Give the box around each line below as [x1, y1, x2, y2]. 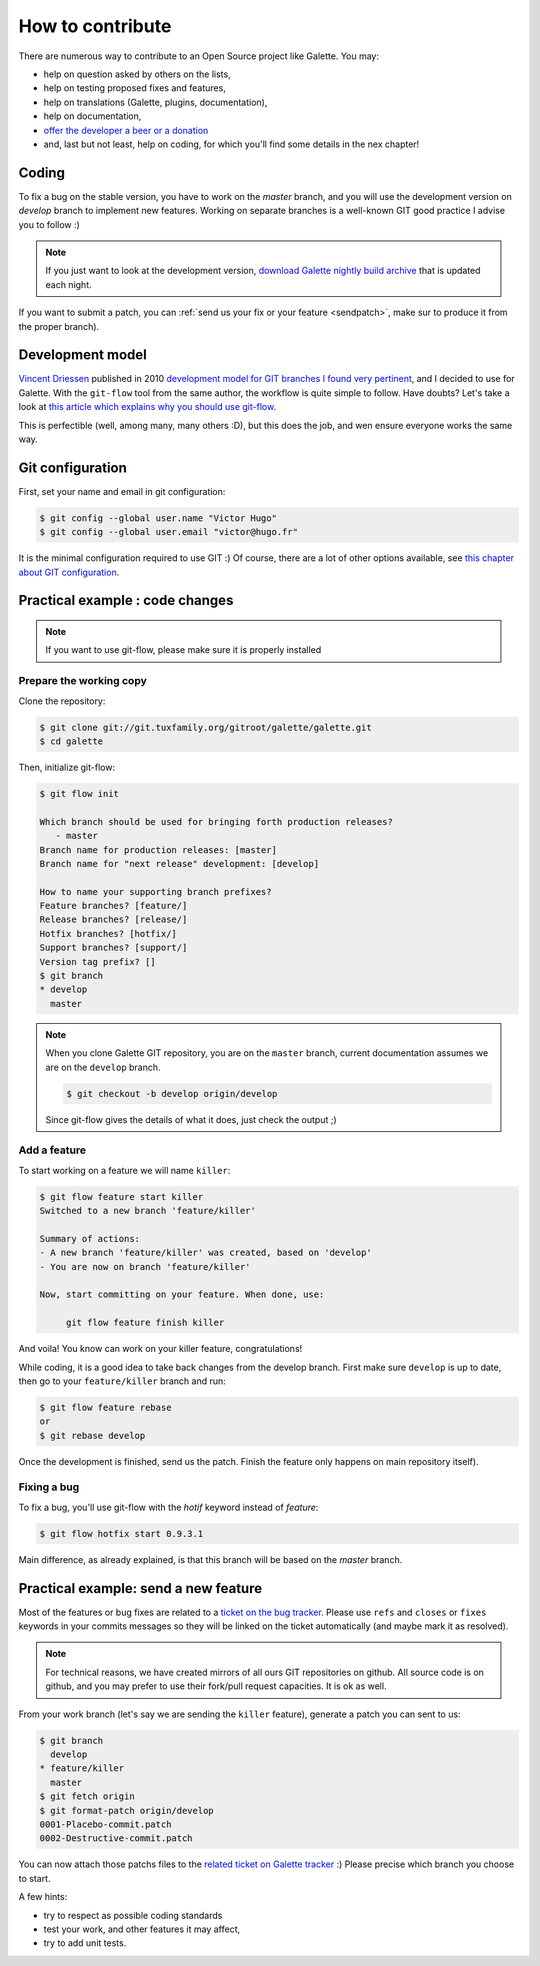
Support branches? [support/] [39, 942, 188, 954]
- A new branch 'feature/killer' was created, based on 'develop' [39, 1247, 372, 1259]
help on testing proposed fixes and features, [43, 82, 227, 94]
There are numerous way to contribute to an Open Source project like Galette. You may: [18, 50, 380, 62]
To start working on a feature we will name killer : [18, 1164, 231, 1176]
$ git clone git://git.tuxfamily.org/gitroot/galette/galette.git [39, 721, 372, 733]
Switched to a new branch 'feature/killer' [39, 1205, 257, 1217]
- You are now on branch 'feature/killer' [39, 1261, 251, 1272]
